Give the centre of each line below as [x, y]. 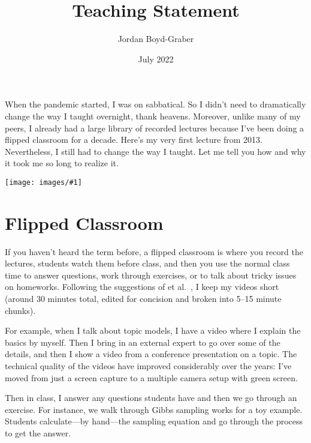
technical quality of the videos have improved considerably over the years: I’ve [148, 366]
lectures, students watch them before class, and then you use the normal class [147, 263]
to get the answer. [38, 432]
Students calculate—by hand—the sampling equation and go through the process [154, 421]
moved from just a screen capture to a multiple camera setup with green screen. [151, 377]
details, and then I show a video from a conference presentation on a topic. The [151, 354]
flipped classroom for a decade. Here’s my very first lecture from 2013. [134, 140]
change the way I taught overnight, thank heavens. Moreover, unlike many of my [153, 116]
